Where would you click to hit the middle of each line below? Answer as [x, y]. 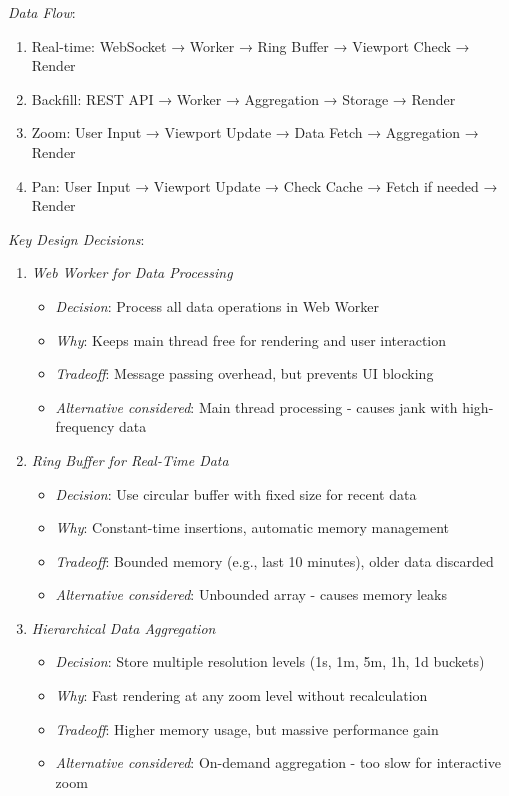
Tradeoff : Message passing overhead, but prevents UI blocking [244, 373]
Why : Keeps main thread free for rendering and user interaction [251, 339]
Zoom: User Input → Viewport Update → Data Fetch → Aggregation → [255, 132]
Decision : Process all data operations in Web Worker [217, 305]
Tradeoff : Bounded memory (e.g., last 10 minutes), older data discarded [274, 560]
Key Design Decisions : [76, 238]
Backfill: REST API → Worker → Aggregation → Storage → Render [243, 98]
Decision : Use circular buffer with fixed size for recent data [236, 493]
